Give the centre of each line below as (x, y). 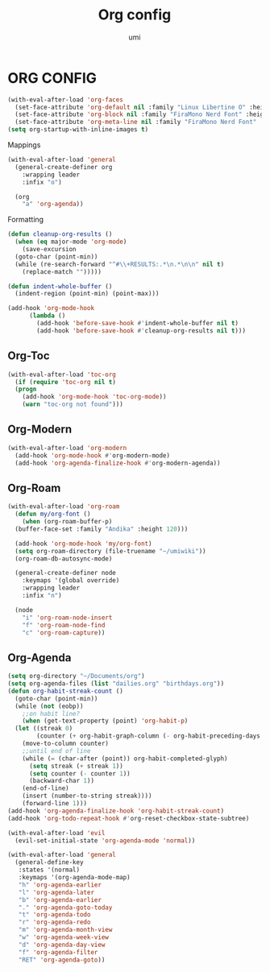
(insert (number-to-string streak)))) (87, 796)
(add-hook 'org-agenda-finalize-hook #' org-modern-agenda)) (118, 463)
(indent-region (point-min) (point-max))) (87, 294)
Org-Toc (29, 356)
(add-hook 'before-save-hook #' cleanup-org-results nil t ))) (141, 331)
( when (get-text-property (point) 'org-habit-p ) (105, 721)
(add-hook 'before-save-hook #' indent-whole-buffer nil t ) (138, 324)
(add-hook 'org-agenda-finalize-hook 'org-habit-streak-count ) (116, 811)
